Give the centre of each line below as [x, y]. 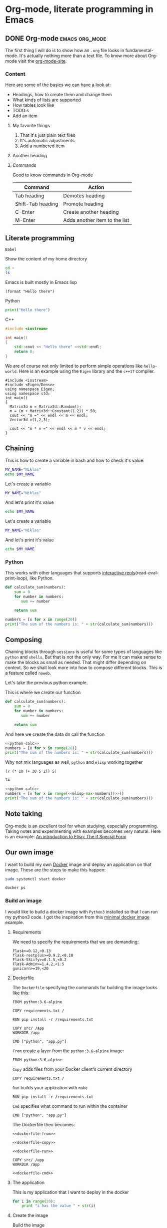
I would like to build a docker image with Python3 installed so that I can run [81, 911]
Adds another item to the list [96, 220]
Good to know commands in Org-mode [53, 175]
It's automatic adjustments [47, 141]
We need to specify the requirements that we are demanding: [75, 942]
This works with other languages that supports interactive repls [70, 573]
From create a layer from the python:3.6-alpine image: [68, 1051]
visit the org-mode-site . [42, 61]
